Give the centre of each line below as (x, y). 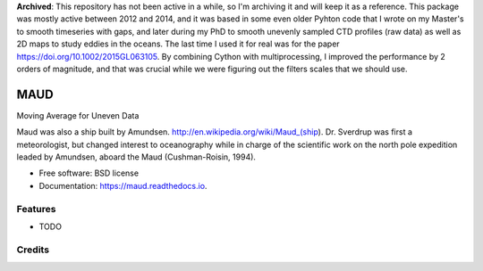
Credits (33, 250)
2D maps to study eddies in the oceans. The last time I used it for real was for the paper (178, 44)
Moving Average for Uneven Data (78, 115)
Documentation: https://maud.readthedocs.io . (123, 185)
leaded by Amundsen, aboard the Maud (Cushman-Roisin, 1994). (136, 157)
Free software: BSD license (89, 173)
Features (36, 209)
